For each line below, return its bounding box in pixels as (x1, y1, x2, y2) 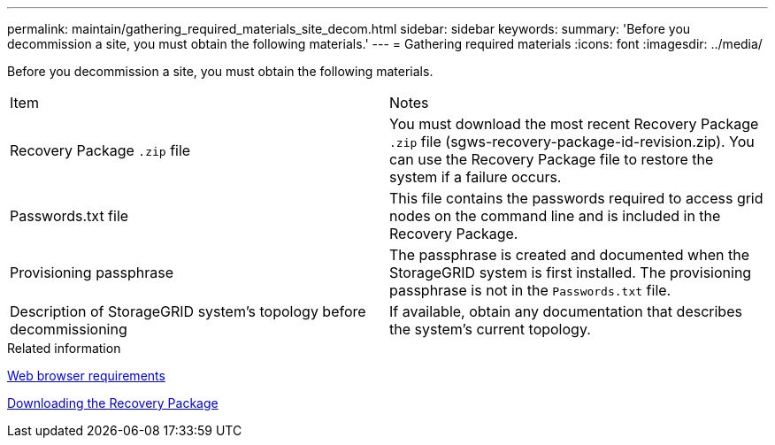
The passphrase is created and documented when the (389, 246, 749, 264)
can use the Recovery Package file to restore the (389, 150, 714, 168)
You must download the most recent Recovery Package (389, 115, 759, 133)
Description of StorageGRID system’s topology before (10, 303, 366, 320)
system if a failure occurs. (389, 168, 562, 186)
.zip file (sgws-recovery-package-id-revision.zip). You (389, 133, 755, 150)
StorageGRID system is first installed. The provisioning (389, 264, 752, 281)
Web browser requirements (7, 368, 165, 383)
